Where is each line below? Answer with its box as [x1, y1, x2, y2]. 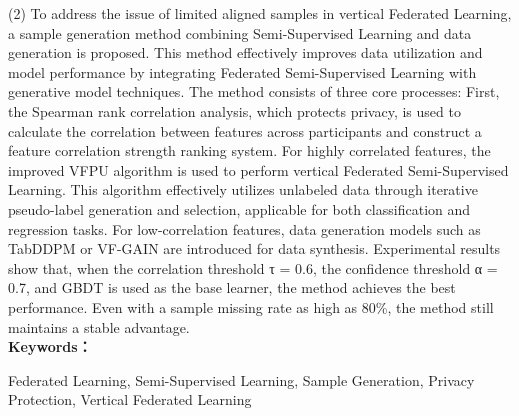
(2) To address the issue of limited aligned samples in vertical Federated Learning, [8, 3, 512, 23]
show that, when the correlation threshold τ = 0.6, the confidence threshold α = [8, 257, 498, 278]
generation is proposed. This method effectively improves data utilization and [8, 42, 483, 63]
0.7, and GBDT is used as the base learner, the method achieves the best [8, 277, 456, 298]
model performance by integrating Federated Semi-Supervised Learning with [8, 61, 477, 82]
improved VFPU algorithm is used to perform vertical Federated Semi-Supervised [8, 159, 509, 180]
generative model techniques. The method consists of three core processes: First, [8, 81, 500, 102]
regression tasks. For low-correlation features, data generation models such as [8, 218, 481, 239]
